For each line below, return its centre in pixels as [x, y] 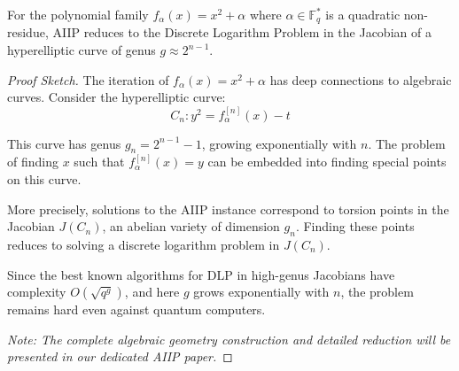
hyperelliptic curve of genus [82, 50]
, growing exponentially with [279, 143]
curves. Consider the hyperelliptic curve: [117, 97]
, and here [152, 292]
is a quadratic [363, 14]
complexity [37, 292]
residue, [28, 32]
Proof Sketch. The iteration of [88, 79]
